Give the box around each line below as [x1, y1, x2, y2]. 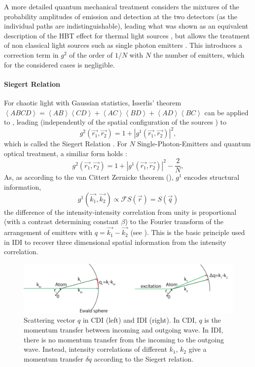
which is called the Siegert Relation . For [4, 138, 127, 149]
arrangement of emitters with [4, 227, 93, 237]
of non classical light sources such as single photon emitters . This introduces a [4, 40, 242, 50]
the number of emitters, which [153, 49, 245, 60]
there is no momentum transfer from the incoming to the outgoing [24, 334, 224, 344]
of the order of [69, 49, 113, 60]
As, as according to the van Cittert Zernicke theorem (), [4, 172, 174, 182]
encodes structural [184, 172, 240, 182]
